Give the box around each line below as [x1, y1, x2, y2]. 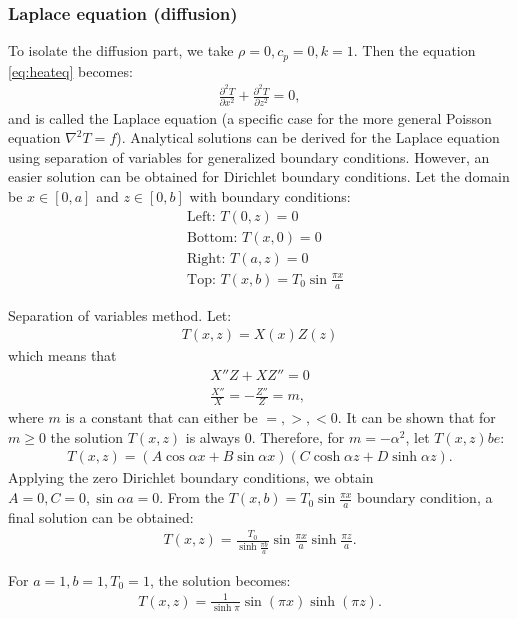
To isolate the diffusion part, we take [8, 40, 234, 61]
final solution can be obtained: [8, 506, 194, 527]
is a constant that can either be [65, 407, 258, 428]
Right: [187, 251, 226, 266]
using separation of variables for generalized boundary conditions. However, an [8, 146, 490, 167]
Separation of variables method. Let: [8, 304, 232, 325]
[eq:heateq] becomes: [8, 60, 133, 81]
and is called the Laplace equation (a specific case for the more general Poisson [8, 107, 492, 128]
